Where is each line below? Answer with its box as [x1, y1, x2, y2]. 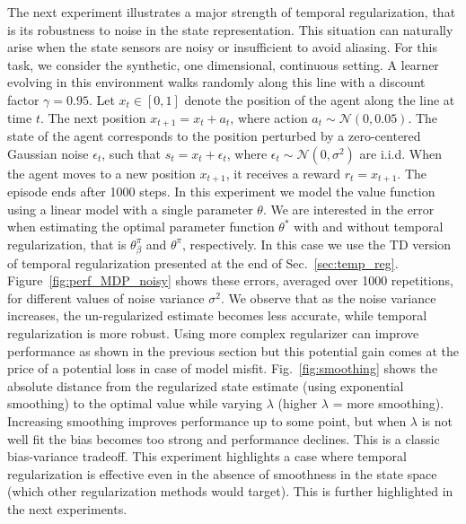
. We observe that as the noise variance [220, 288, 436, 307]
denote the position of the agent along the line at [184, 90, 455, 109]
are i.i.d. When [359, 144, 442, 162]
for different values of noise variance [7, 288, 205, 307]
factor [7, 90, 40, 109]
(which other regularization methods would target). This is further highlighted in [7, 482, 453, 501]
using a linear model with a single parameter [7, 199, 253, 218]
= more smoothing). [332, 394, 444, 413]
